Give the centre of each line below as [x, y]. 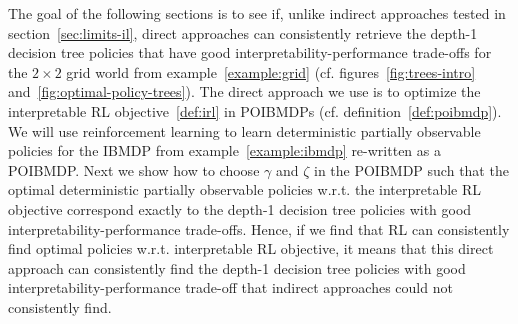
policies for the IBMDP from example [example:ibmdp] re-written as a [224, 150]
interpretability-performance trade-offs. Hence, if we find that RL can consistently [259, 228]
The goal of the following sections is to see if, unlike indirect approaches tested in [257, 13]
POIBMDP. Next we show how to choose [134, 169]
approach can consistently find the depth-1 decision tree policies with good [237, 267]
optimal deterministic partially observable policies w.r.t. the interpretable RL [244, 189]
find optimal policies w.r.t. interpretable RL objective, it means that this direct [251, 248]
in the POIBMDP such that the [411, 169]
